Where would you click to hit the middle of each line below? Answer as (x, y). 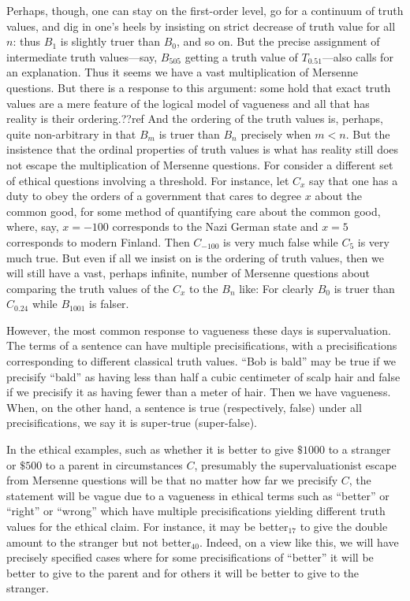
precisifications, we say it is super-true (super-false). (132, 423)
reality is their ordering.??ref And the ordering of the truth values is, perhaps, (195, 119)
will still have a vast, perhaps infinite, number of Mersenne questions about (188, 273)
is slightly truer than (110, 41)
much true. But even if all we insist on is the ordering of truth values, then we (195, 257)
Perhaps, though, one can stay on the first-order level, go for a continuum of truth (205, 10)
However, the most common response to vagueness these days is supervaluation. (199, 330)
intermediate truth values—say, (82, 56)
